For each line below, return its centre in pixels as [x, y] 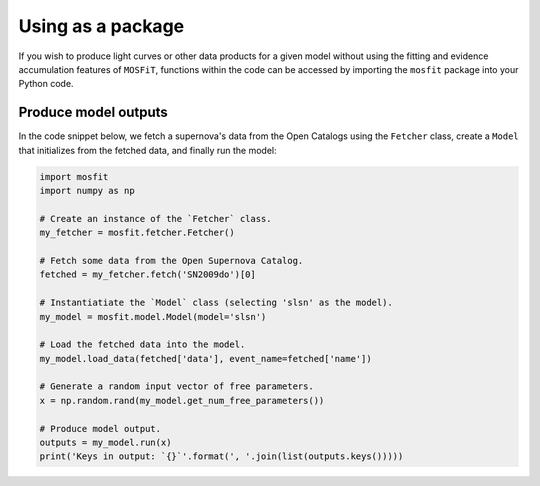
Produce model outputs [93, 112]
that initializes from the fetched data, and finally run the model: [147, 150]
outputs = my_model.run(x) [105, 443]
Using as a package [101, 26]
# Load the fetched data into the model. [142, 344]
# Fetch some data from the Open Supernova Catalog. [171, 260]
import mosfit [74, 176]
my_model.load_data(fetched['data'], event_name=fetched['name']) [205, 358]
